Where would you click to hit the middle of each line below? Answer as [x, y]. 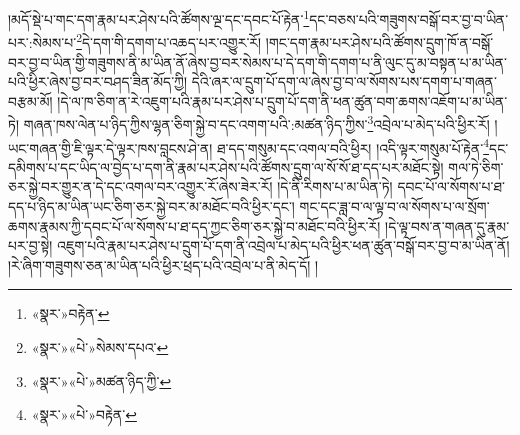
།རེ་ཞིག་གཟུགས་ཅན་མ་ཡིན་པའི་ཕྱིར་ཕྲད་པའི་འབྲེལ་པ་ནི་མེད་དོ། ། [163, 264]
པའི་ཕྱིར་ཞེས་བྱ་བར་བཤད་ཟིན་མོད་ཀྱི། [98, 81]
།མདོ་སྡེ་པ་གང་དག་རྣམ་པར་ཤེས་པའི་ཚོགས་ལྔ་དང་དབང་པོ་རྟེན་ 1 [159, 17]
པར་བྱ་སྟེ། [30, 245]
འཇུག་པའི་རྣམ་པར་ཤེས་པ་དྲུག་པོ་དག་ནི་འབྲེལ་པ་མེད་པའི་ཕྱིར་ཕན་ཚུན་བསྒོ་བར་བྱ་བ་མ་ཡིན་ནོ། [283, 245]
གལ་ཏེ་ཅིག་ [476, 166]
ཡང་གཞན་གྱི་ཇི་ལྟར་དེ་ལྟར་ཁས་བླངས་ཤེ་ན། [110, 147]
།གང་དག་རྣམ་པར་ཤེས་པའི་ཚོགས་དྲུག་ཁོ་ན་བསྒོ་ [379, 41]
